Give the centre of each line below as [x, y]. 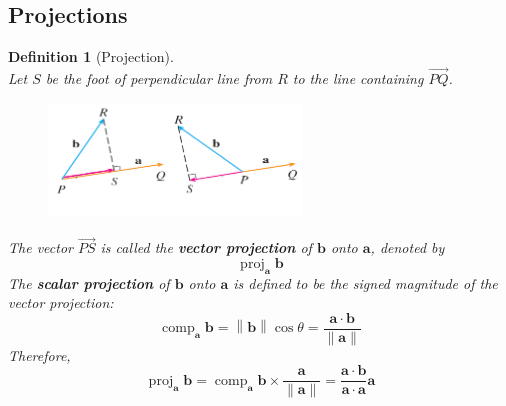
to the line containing [358, 78]
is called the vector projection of [206, 247]
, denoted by [407, 247]
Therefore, [39, 354]
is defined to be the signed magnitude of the [365, 282]
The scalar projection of [89, 282]
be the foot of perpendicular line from [159, 78]
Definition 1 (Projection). [91, 56]
